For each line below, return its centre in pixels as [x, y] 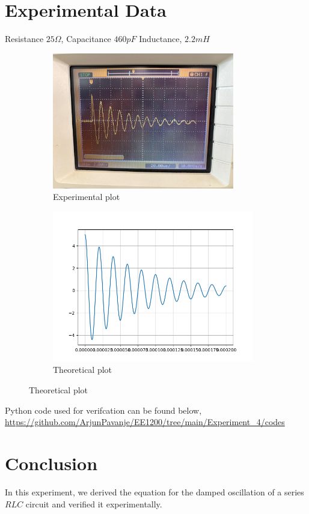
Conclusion [51, 463]
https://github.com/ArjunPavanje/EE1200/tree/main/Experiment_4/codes [145, 422]
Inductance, [161, 39]
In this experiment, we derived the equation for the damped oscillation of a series [154, 491]
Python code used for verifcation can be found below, [103, 410]
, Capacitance [86, 39]
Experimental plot [87, 197]
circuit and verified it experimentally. [94, 503]
